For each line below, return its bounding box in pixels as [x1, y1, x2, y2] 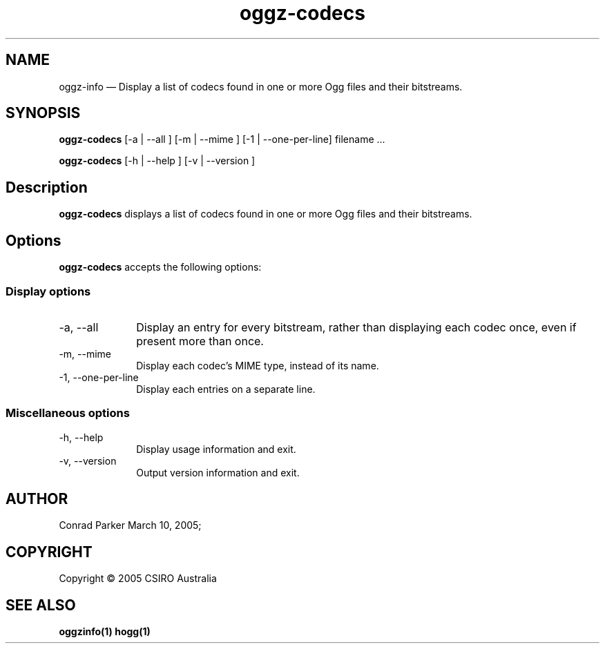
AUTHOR [6, 490, 68, 508]
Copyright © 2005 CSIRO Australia [59, 572, 217, 585]
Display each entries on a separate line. [136, 382, 316, 395]
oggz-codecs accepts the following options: [59, 261, 262, 273]
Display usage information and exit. [136, 443, 296, 455]
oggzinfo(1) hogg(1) [59, 626, 151, 638]
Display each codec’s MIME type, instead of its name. [136, 359, 379, 371]
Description [6, 178, 88, 196]
